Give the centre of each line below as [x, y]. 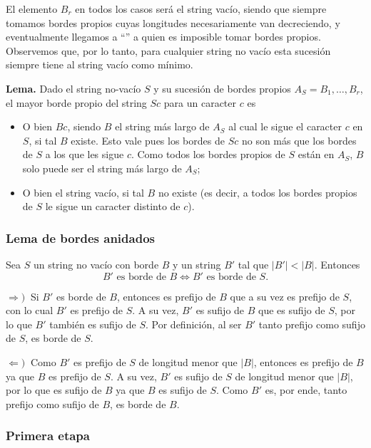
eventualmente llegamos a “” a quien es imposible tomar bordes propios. [163, 37]
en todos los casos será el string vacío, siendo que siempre [201, 9]
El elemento [32, 9]
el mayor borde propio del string [76, 102]
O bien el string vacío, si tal [83, 192]
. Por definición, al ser [194, 324]
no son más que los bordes [299, 140]
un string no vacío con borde [96, 264]
